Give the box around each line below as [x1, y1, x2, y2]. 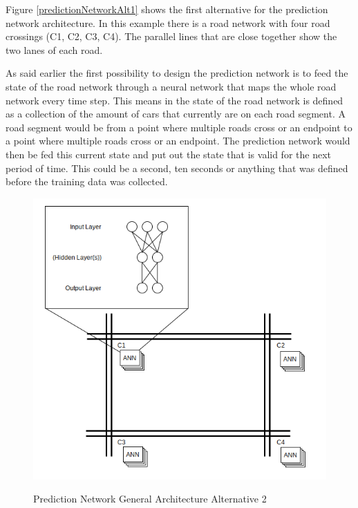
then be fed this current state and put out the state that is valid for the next [6, 147, 331, 161]
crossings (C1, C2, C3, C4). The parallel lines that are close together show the [6, 29, 337, 44]
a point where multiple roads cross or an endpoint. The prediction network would [6, 133, 350, 148]
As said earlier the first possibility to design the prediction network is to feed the [6, 66, 348, 80]
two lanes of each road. [6, 42, 103, 57]
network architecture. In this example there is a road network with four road [6, 15, 330, 30]
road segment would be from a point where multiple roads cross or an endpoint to [6, 120, 352, 134]
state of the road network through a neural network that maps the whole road [6, 79, 337, 93]
